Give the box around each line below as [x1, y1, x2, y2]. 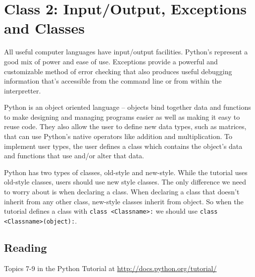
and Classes [4, 18, 85, 38]
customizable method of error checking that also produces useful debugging [4, 66, 232, 76]
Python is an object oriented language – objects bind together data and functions [4, 102, 251, 112]
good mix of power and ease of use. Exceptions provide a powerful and [4, 56, 218, 66]
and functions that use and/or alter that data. [4, 150, 144, 161]
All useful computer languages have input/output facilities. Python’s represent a [4, 46, 248, 57]
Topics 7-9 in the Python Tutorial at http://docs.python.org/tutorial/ [4, 263, 217, 273]
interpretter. [4, 85, 41, 95]
